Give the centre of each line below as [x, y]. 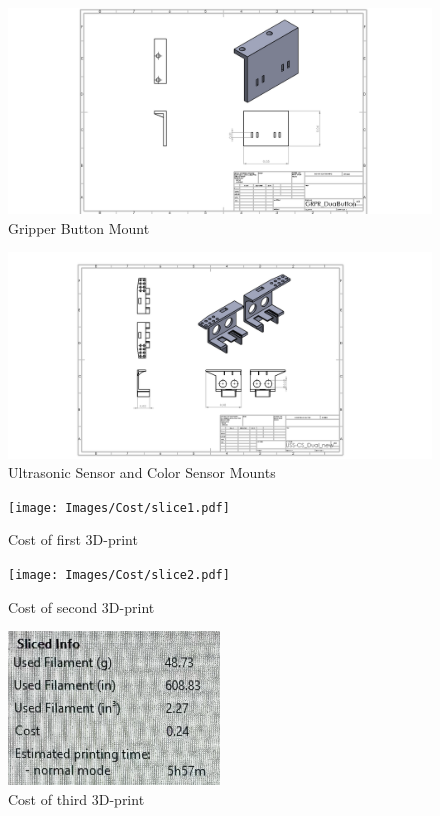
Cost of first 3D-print [73, 539]
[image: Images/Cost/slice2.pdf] [119, 575]
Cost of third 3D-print [76, 798]
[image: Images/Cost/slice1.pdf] [119, 507]
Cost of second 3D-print [81, 606]
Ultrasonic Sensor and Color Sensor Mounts [142, 472]
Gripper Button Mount [79, 227]
